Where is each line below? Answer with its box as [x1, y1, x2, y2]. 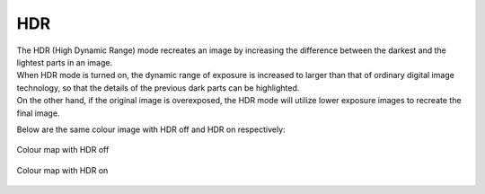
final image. [16, 108, 60, 119]
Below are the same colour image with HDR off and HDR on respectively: [16, 124, 287, 135]
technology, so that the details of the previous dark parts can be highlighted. [16, 82, 300, 93]
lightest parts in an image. [16, 57, 112, 67]
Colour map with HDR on [16, 164, 109, 175]
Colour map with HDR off [16, 145, 110, 155]
